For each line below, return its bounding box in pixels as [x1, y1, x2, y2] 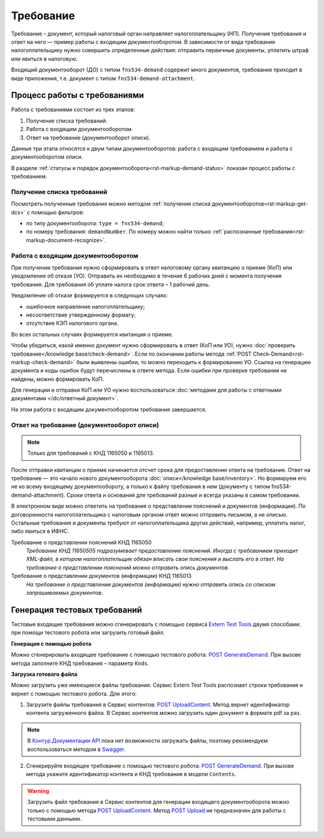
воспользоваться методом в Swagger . [27, 745, 126, 753]
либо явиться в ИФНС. [11, 527, 69, 535]
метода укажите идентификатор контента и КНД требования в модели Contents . [26, 771, 236, 778]
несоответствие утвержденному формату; [26, 311, 136, 318]
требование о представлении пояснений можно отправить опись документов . [26, 563, 229, 571]
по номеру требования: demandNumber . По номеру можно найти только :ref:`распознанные [26, 228, 262, 235]
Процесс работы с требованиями [11, 90, 144, 100]
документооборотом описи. [11, 153, 83, 160]
